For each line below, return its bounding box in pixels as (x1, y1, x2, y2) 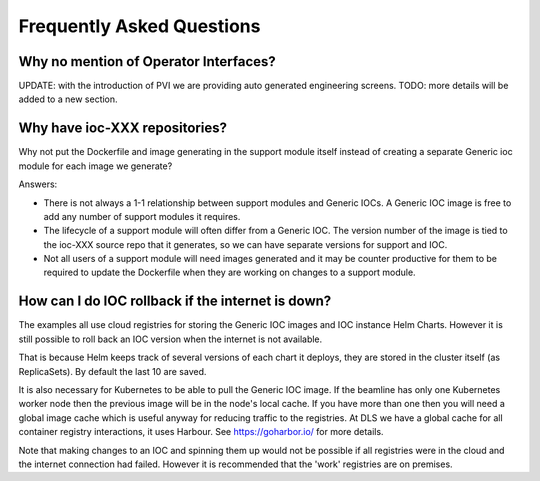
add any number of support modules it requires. (43, 210, 241, 222)
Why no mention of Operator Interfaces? (18, 53, 277, 70)
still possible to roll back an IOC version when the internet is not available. (18, 333, 323, 345)
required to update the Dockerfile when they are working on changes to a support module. (43, 266, 416, 279)
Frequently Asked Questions (18, 15, 261, 37)
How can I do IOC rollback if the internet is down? (18, 293, 332, 310)
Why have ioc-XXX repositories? (18, 120, 227, 137)
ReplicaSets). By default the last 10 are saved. (18, 365, 207, 377)
